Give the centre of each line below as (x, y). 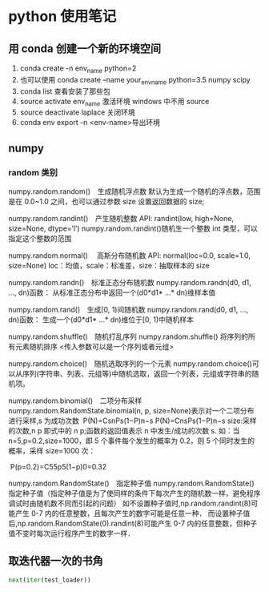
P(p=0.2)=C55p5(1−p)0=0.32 (58, 467)
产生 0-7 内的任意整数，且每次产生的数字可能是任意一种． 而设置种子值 (132, 513)
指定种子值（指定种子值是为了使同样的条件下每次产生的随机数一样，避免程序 (134, 493)
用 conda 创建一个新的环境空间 (85, 48)
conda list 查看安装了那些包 (65, 91)
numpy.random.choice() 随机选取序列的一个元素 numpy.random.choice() (130, 364)
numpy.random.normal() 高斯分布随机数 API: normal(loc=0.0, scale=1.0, (129, 256)
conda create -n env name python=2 (78, 69)
